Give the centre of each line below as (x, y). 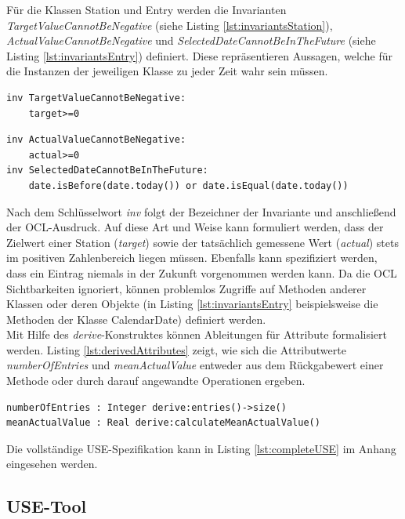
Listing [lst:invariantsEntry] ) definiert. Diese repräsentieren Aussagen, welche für (199, 55)
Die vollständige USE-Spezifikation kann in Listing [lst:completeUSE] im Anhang (201, 448)
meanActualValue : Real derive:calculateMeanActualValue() (163, 423)
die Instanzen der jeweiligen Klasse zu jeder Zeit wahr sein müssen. (167, 71)
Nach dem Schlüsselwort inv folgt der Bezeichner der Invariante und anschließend (201, 211)
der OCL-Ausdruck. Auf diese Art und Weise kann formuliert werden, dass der (195, 227)
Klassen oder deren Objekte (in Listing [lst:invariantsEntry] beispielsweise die (192, 304)
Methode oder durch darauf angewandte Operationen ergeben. (156, 381)
